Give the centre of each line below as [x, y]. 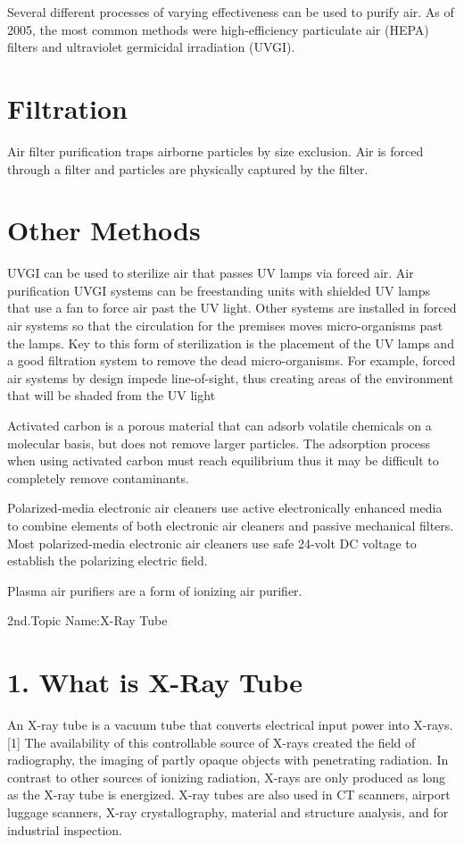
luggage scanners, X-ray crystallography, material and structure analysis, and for [228, 812]
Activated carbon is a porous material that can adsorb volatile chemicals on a [220, 425]
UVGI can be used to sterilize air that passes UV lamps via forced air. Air [211, 273]
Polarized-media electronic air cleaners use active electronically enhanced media [225, 508]
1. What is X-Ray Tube [155, 682]
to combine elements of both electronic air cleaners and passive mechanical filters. [231, 525]
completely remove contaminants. [98, 477]
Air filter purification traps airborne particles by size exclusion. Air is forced [215, 151]
